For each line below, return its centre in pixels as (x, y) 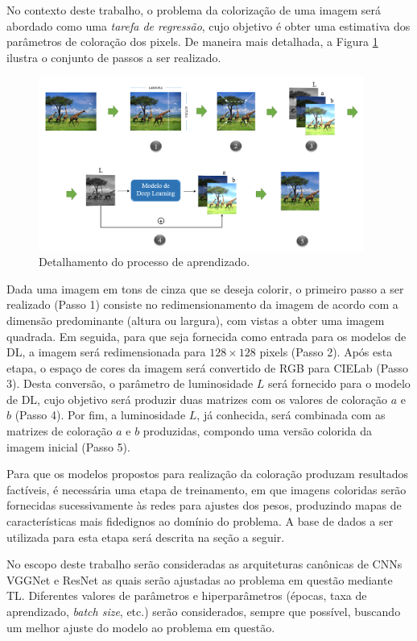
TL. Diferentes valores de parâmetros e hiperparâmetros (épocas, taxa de (187, 595)
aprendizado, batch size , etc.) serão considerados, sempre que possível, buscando (204, 611)
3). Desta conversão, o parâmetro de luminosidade (130, 383)
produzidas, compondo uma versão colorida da (258, 431)
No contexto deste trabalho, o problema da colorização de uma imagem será (194, 10)
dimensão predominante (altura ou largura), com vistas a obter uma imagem (196, 320)
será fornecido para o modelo (339, 383)
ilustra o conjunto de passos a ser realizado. (114, 57)
